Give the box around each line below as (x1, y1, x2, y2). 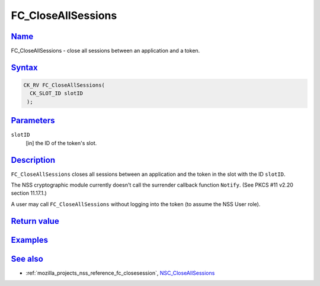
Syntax (11, 62, 38, 72)
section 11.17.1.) (11, 189, 47, 197)
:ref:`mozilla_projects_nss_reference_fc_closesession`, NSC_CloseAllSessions (25, 269, 215, 277)
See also (11, 253, 44, 263)
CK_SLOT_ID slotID (30, 90, 83, 97)
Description (11, 155, 56, 165)
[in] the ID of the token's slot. (25, 139, 97, 146)
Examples (11, 234, 49, 245)
